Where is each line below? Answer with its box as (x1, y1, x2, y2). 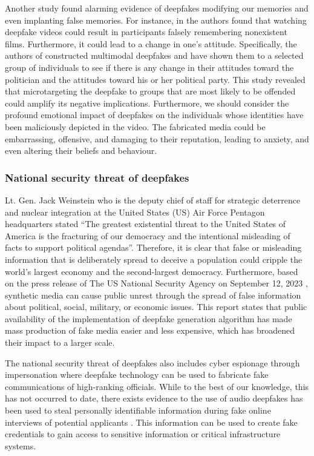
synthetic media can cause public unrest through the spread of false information (5, 288, 301, 301)
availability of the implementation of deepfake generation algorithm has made (5, 312, 292, 325)
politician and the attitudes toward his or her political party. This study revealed (5, 73, 306, 85)
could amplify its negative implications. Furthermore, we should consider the (5, 96, 289, 109)
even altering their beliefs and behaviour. (5, 144, 157, 157)
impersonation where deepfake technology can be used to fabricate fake (5, 368, 269, 381)
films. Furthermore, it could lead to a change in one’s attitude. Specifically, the (5, 37, 297, 50)
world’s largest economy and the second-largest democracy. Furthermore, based (5, 265, 298, 277)
